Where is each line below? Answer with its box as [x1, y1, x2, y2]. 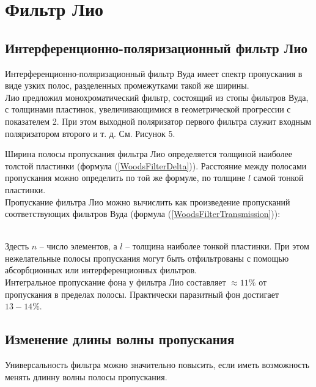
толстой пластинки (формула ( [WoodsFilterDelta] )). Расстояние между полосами [5, 159, 307, 172]
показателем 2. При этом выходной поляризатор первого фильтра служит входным [5, 114, 312, 127]
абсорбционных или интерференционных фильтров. [5, 264, 197, 276]
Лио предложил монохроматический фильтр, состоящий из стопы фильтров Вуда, [5, 90, 309, 103]
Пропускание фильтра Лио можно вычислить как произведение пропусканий [5, 195, 290, 208]
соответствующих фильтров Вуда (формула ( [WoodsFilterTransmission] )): [5, 207, 281, 220]
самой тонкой [253, 171, 304, 184]
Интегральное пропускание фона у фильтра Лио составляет [5, 276, 226, 289]
